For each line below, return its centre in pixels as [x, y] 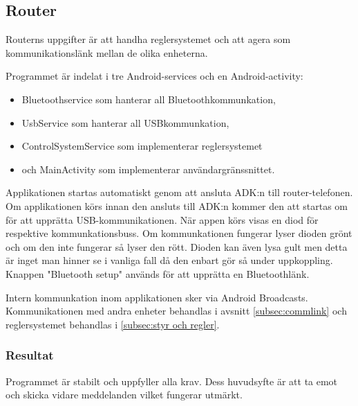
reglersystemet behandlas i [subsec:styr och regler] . [113, 324]
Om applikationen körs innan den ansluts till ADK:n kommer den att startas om [177, 205]
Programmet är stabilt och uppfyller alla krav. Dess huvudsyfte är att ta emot [172, 381]
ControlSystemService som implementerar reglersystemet [142, 146]
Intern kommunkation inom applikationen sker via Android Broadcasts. [157, 297]
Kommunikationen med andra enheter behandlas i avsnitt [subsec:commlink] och [176, 311]
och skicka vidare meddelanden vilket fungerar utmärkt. [124, 395]
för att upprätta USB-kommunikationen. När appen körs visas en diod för [162, 219]
